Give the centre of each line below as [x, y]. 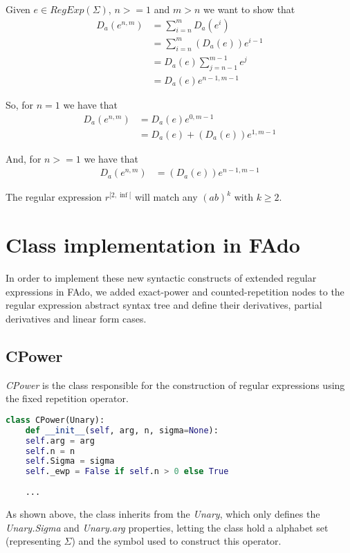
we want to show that [249, 9]
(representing [33, 541]
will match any [166, 197]
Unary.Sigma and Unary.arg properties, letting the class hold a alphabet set [167, 527]
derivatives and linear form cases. [76, 318]
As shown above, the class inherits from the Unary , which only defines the [163, 513]
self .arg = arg [60, 441]
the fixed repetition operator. [67, 398]
